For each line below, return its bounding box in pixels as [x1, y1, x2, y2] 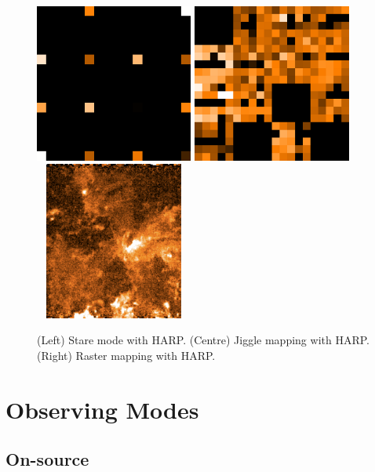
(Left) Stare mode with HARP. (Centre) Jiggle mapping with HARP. [37, 332, 370, 348]
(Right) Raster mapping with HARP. [37, 347, 216, 363]
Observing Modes [5, 393, 199, 425]
